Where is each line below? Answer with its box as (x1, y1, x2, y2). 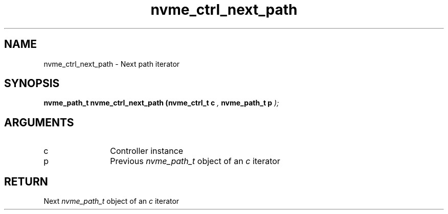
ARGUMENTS (4, 116, 74, 129)
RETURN (4, 175, 48, 188)
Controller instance (110, 146, 184, 156)
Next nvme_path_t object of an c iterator (43, 197, 180, 206)
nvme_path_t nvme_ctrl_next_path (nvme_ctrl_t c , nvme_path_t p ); (43, 98, 279, 108)
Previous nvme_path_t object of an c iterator (110, 156, 280, 167)
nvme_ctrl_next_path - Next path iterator (43, 59, 180, 68)
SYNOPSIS (4, 77, 60, 90)
